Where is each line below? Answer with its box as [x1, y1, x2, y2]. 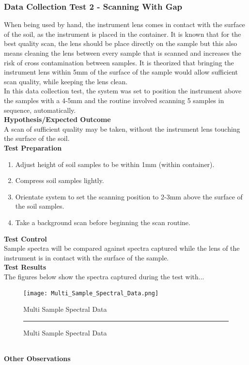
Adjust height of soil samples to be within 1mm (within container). [15, 159, 215, 169]
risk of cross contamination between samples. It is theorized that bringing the [4, 57, 234, 67]
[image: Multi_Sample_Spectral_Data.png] [23, 290, 159, 297]
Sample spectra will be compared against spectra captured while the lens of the [4, 243, 240, 253]
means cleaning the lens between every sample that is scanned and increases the [4, 48, 241, 58]
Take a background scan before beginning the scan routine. [15, 217, 190, 227]
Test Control [4, 233, 47, 243]
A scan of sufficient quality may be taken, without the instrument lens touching [4, 123, 240, 134]
